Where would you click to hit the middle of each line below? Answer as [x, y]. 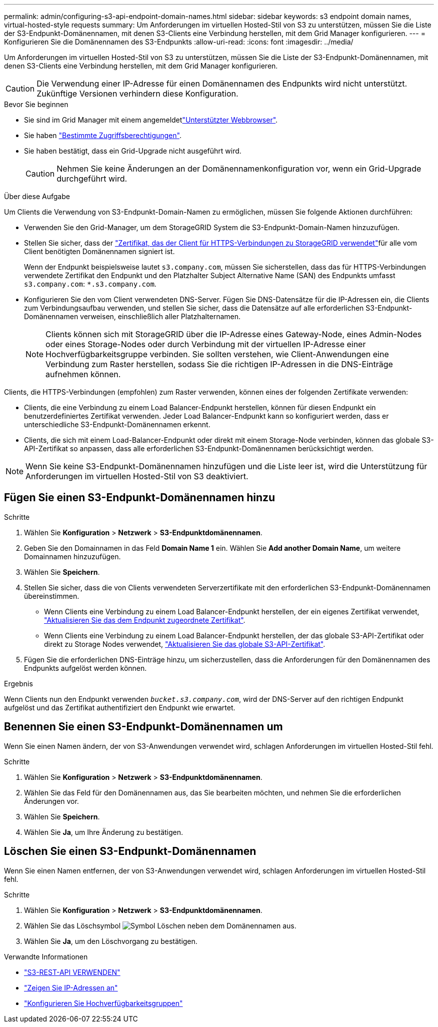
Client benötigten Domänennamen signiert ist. [99, 251]
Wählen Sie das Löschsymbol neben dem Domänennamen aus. [160, 925]
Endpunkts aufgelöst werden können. [85, 668]
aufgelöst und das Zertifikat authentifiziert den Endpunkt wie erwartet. [120, 707]
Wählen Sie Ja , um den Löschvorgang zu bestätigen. [111, 941]
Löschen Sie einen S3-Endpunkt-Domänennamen [130, 851]
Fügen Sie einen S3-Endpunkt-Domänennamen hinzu [140, 498]
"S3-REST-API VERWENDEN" [72, 972]
